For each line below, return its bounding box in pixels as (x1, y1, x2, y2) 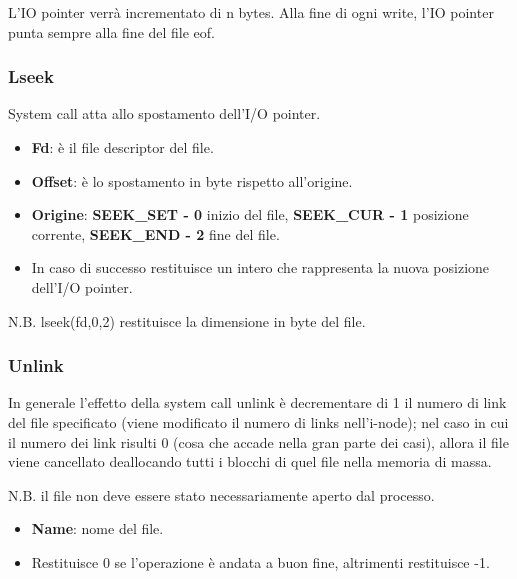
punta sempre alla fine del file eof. (8, 21, 216, 42)
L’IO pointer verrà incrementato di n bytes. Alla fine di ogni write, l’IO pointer (8, 2, 494, 22)
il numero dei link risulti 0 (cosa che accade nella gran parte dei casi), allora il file (8, 431, 509, 452)
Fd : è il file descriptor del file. (31, 137, 214, 157)
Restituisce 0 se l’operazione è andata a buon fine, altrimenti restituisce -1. (31, 551, 490, 572)
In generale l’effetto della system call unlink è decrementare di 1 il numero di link (8, 392, 507, 413)
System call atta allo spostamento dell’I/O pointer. (8, 103, 321, 124)
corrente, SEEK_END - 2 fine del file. (31, 223, 280, 244)
